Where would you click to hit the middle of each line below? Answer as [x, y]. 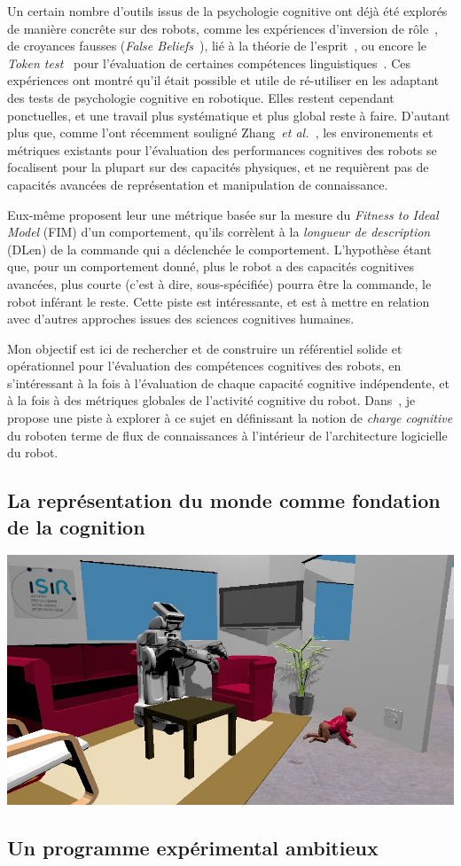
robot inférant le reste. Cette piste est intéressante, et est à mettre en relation [219, 301]
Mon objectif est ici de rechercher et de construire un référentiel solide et [205, 348]
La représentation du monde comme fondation [224, 500]
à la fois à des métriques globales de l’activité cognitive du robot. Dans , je [211, 400]
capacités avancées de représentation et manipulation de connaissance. [198, 184]
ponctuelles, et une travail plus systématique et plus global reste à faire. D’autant [229, 115]
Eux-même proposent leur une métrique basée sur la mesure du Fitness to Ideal [223, 214]
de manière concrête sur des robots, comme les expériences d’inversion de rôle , [223, 28]
